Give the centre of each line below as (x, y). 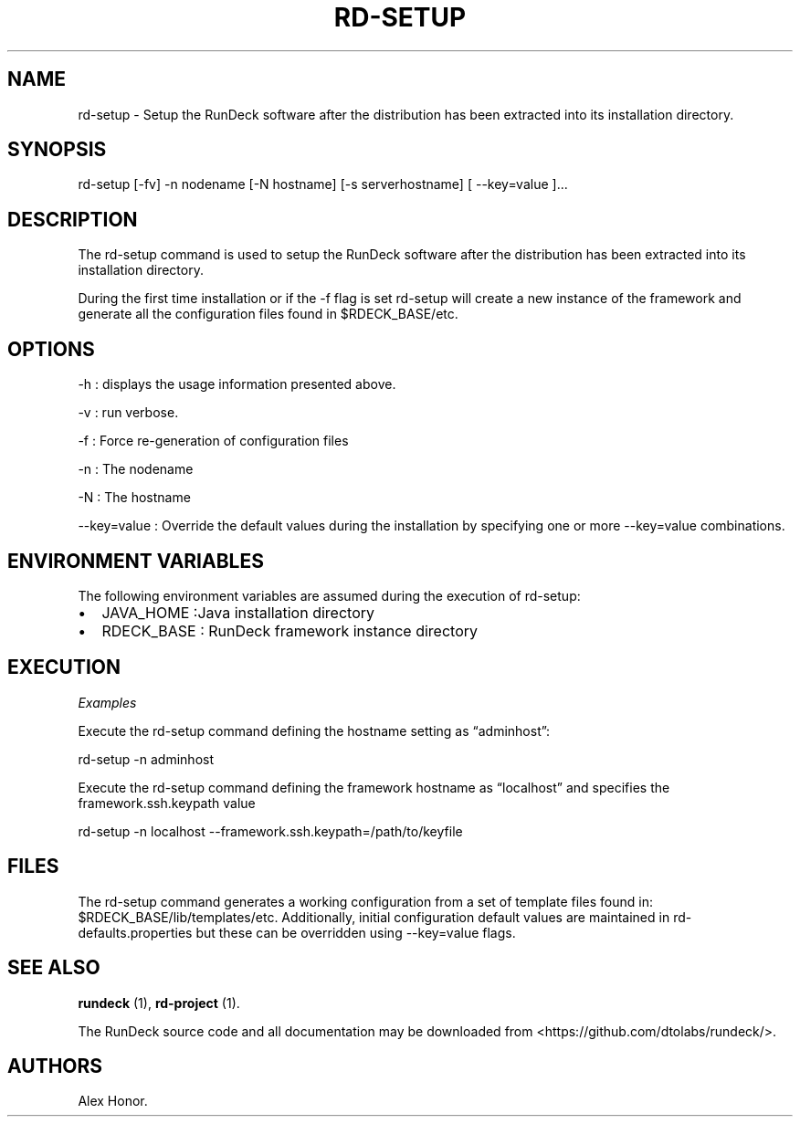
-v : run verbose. (128, 413)
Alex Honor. (113, 1101)
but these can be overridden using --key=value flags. (356, 932)
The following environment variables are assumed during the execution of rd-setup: (329, 595)
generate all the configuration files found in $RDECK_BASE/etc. (268, 314)
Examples (107, 702)
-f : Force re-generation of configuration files (213, 441)
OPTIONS (51, 349)
